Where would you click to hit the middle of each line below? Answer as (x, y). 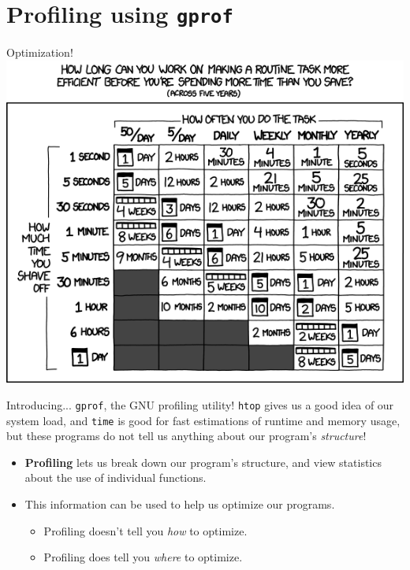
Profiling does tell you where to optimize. (143, 557)
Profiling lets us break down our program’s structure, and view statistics (203, 462)
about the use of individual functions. (116, 477)
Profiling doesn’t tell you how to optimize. (145, 530)
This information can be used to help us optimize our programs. (180, 504)
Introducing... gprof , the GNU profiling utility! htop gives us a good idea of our (200, 404)
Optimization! (40, 52)
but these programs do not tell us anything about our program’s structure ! (186, 436)
